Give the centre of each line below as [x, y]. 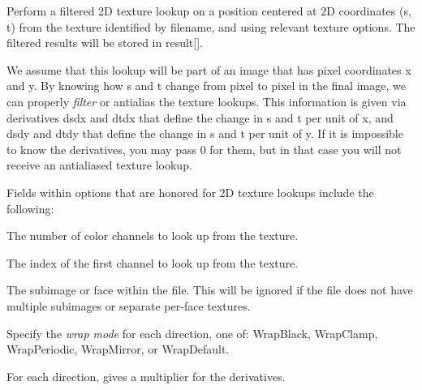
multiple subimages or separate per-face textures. [129, 305]
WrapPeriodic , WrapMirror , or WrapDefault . [118, 349]
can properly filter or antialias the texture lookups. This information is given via [207, 101]
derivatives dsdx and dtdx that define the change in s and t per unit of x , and [200, 117]
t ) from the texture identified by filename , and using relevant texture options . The [211, 26]
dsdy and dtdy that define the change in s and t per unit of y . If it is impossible [205, 133]
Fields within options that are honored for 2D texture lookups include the [190, 192]
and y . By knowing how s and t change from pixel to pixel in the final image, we [206, 86]
